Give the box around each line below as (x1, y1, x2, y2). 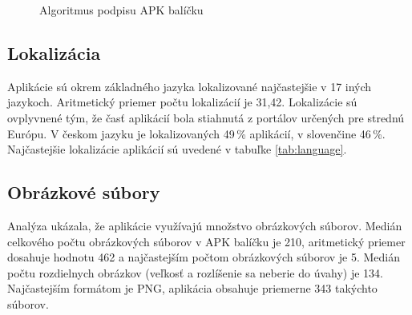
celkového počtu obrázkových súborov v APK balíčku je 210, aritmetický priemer (7, 233, 406, 249)
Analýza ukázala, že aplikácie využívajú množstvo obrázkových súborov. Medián (7, 217, 402, 233)
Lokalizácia (7, 40, 101, 65)
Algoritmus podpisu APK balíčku (39, 2, 204, 18)
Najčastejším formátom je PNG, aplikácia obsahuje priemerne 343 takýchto (7, 280, 378, 297)
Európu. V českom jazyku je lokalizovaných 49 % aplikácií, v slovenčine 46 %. (7, 125, 386, 142)
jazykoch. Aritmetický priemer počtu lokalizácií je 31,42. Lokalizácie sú (7, 94, 357, 110)
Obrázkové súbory (7, 180, 160, 205)
